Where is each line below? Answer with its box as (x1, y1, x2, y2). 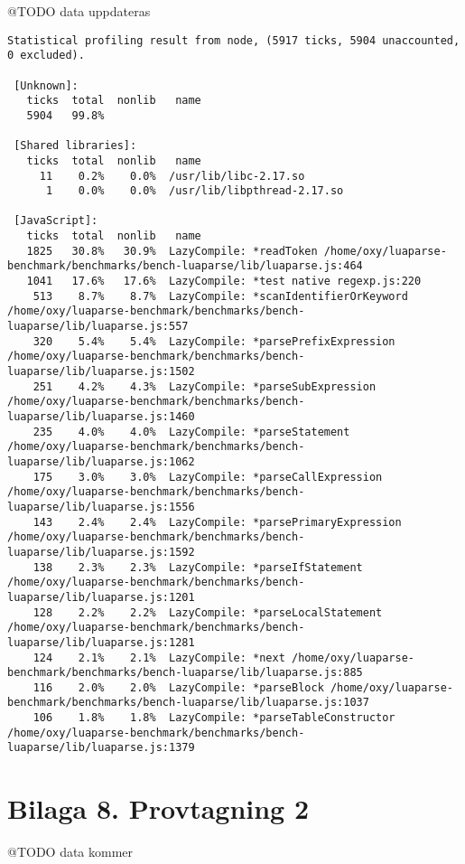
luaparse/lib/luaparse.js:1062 (7, 455, 195, 468)
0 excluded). (7, 49, 85, 62)
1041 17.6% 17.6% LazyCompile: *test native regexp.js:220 (26, 275, 422, 288)
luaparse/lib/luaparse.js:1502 (7, 365, 195, 379)
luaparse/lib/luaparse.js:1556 (7, 500, 195, 513)
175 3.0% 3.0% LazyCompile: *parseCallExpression (33, 470, 383, 484)
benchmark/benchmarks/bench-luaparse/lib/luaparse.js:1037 (7, 696, 369, 709)
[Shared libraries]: (14, 139, 137, 153)
